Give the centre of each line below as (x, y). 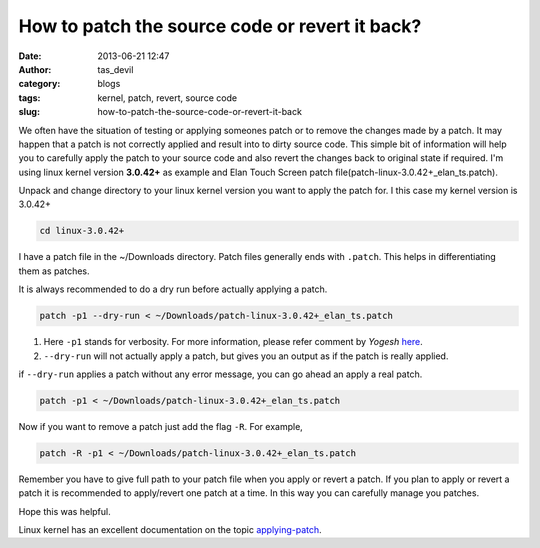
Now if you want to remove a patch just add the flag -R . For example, (161, 426)
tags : (29, 97)
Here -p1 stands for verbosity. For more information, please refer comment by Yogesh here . (233, 342)
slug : (29, 112)
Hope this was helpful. (64, 511)
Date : (30, 56)
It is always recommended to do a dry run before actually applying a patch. (173, 289)
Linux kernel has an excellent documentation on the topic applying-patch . (170, 530)
